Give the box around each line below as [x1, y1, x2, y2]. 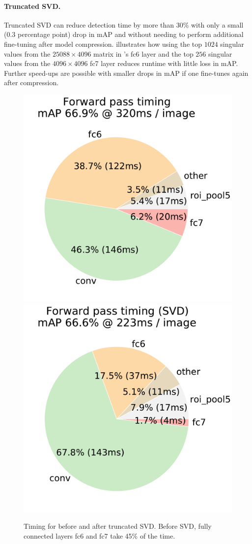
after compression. [4, 77, 59, 88]
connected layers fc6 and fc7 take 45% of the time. [24, 531, 175, 541]
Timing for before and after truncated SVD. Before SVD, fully [24, 521, 212, 531]
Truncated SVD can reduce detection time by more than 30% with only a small [4, 19, 244, 30]
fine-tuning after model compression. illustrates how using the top [4, 38, 202, 49]
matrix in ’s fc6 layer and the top [93, 48, 194, 59]
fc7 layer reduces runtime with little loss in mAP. [90, 58, 238, 68]
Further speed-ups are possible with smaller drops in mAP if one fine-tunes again [4, 67, 249, 78]
